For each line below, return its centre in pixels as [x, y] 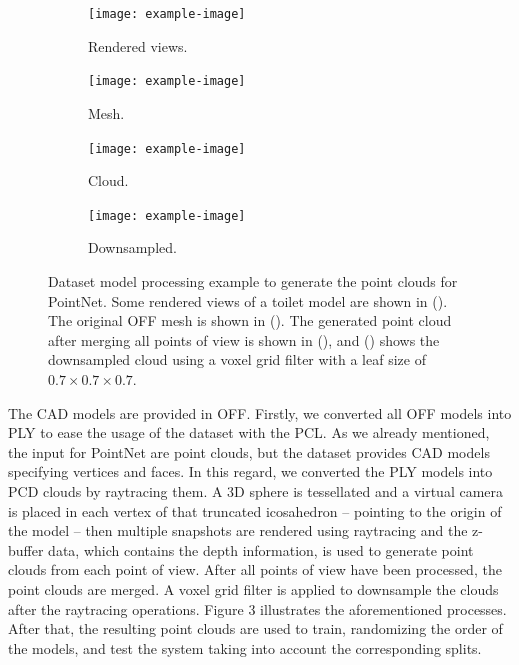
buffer [26, 549]
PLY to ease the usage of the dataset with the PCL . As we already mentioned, [249, 432]
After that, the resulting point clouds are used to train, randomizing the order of [255, 628]
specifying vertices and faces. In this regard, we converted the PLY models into [250, 471]
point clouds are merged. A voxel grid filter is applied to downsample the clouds [253, 588]
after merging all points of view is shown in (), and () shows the [244, 339]
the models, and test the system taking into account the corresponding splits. [245, 647]
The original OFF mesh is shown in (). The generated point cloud [250, 320]
